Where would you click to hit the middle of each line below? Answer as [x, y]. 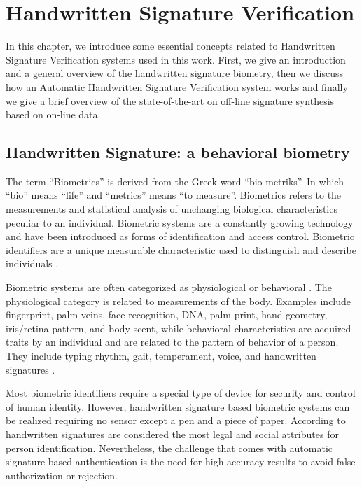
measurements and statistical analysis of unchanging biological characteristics [172, 209]
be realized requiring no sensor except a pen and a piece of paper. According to [176, 420]
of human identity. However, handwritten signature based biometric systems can [178, 406]
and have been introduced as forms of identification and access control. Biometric [180, 236]
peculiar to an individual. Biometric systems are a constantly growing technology [180, 222]
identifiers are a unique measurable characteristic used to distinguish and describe [181, 249]
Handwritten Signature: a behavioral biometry [178, 152]
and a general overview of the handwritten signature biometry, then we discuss [174, 73]
